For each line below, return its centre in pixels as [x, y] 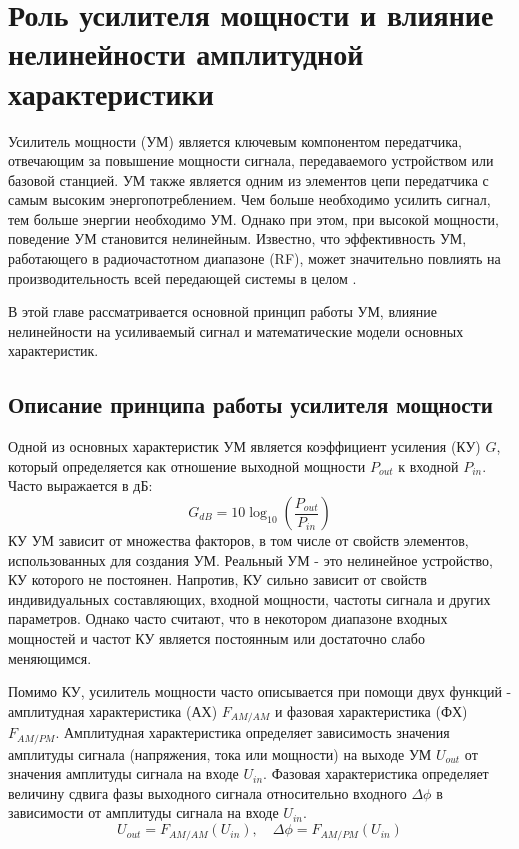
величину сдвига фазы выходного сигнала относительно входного [207, 792]
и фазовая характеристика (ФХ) [371, 710]
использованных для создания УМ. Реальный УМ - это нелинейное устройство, [250, 559]
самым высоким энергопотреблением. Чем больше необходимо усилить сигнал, [249, 199]
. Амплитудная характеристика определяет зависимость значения [252, 732]
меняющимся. [50, 657]
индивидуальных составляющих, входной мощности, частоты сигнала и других [249, 598]
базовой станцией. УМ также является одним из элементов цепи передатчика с [248, 179]
